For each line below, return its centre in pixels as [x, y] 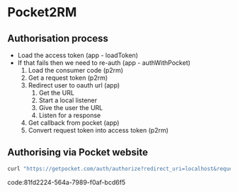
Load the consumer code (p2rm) [76, 70]
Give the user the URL [71, 108]
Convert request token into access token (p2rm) [98, 130]
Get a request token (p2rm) [68, 78]
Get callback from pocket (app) [74, 123]
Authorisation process [58, 38]
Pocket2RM [42, 12]
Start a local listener [68, 100]
